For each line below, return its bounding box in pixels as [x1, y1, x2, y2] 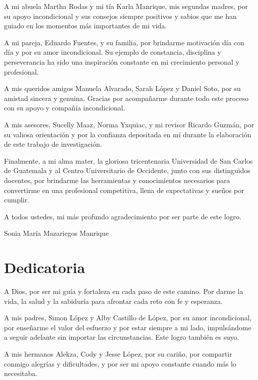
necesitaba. [4, 368, 37, 379]
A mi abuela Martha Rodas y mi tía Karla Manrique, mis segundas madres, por [4, 1, 248, 11]
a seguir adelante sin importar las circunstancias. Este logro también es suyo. [4, 332, 239, 342]
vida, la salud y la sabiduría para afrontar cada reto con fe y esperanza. [4, 295, 223, 306]
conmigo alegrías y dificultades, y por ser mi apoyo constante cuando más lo [4, 358, 237, 369]
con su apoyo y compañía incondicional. [4, 102, 126, 113]
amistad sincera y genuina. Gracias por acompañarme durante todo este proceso [4, 93, 249, 103]
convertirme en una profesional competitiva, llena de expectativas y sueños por [4, 185, 245, 195]
